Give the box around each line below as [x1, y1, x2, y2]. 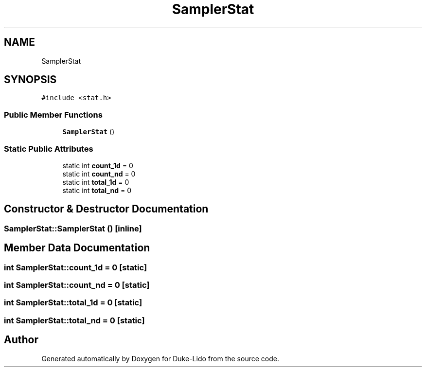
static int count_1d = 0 [62, 161, 133, 170]
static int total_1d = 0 [62, 177, 129, 186]
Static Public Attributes [4, 143, 93, 154]
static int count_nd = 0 [62, 169, 136, 178]
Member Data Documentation [4, 242, 150, 254]
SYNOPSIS [4, 73, 57, 86]
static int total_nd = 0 [62, 186, 131, 194]
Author [4, 334, 38, 346]
